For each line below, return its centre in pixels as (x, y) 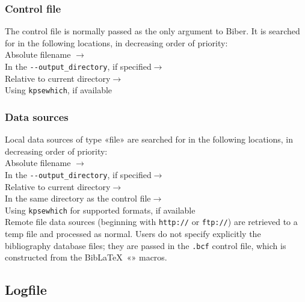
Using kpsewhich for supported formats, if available (100, 210)
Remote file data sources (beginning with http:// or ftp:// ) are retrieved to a (151, 222)
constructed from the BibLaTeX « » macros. (86, 257)
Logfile (26, 290)
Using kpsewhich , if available (59, 90)
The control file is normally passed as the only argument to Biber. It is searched (152, 31)
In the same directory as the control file (78, 198)
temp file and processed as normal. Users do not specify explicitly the (133, 234)
